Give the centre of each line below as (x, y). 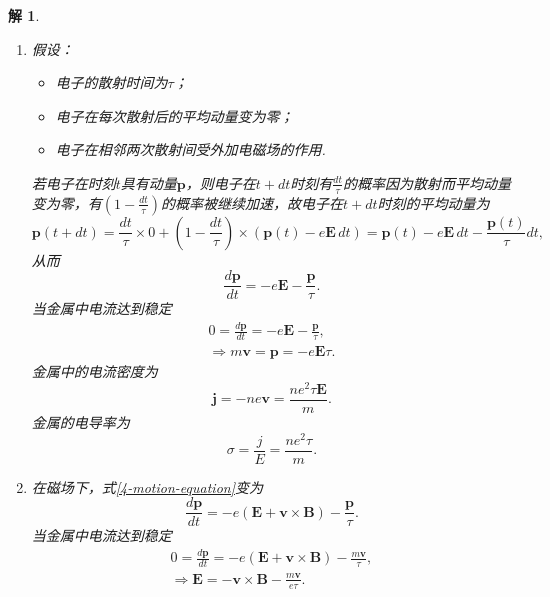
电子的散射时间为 (111, 82)
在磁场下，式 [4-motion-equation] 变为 (147, 486)
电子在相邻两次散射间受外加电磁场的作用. (190, 149)
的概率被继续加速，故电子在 (252, 202)
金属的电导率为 (80, 421)
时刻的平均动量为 (433, 202)
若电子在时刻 (73, 182)
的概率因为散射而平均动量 (427, 182)
